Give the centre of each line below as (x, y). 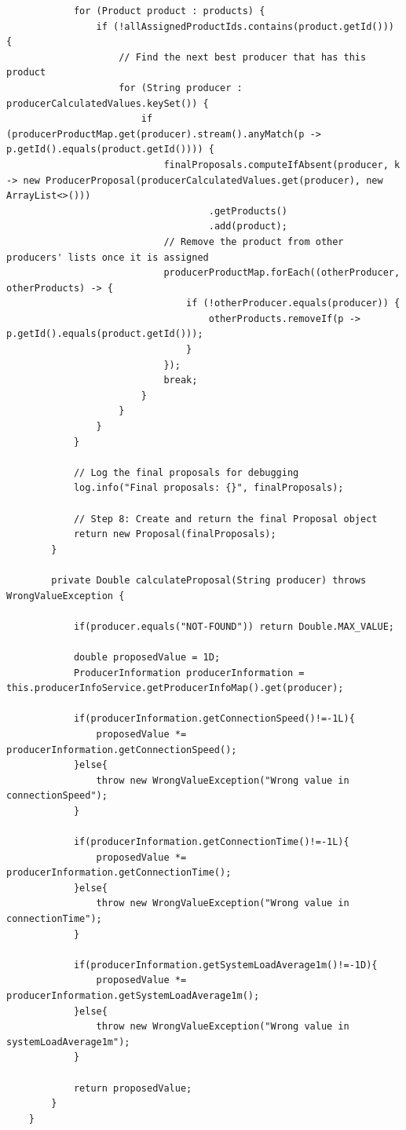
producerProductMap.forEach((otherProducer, (282, 273)
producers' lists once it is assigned (108, 257)
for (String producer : (181, 88)
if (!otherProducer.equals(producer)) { (293, 304)
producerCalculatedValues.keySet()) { (108, 103)
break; (181, 380)
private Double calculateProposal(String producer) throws (209, 580)
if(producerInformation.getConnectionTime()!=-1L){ (211, 842)
